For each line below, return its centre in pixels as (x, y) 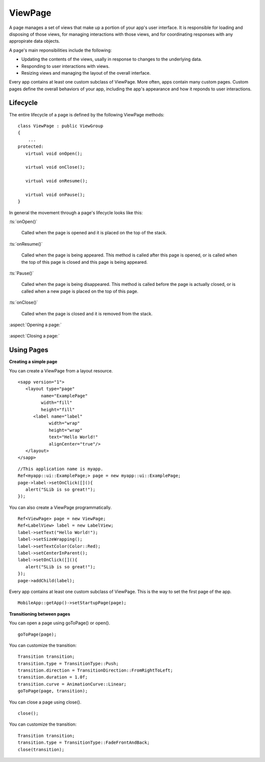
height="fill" (58, 409)
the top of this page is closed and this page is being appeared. (85, 262)
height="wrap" (66, 430)
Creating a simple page (33, 362)
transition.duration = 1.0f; (53, 677)
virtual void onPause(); (55, 195)
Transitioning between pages (40, 614)
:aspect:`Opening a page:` (35, 325)
